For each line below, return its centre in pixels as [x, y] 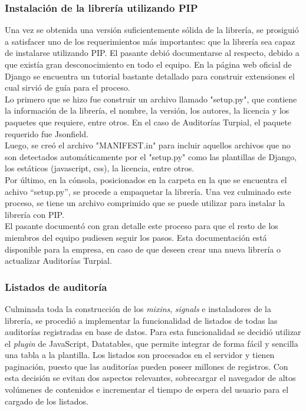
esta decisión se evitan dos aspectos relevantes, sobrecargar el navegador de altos [150, 378]
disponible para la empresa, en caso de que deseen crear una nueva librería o [143, 249]
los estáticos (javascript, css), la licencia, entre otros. [100, 168]
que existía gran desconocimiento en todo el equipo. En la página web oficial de [148, 64]
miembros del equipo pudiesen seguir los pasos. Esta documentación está [136, 237]
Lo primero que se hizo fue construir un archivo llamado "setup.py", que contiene [151, 99]
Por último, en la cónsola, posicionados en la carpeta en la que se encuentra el [146, 179]
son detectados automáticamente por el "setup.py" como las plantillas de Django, [151, 156]
